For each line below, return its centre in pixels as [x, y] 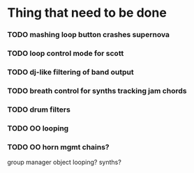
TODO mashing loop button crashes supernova [88, 35]
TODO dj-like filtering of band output [70, 72]
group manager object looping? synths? [65, 163]
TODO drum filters [39, 110]
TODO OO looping [38, 128]
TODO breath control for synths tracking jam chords [97, 91]
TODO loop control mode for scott [66, 54]
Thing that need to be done [87, 13]
